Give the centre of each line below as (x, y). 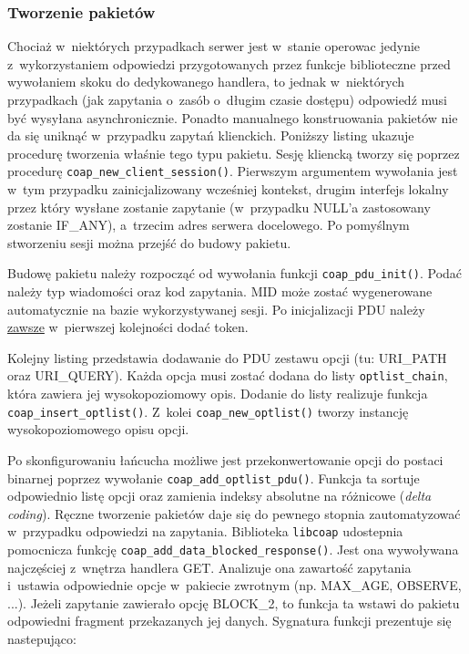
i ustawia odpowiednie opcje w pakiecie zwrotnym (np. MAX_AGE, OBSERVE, (234, 585)
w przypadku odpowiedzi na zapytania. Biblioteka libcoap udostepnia (205, 531)
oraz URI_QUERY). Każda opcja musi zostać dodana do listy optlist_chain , (228, 375)
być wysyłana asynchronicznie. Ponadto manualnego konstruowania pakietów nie (233, 117)
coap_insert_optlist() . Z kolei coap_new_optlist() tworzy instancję (208, 411)
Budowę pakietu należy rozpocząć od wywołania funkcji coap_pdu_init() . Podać (235, 273)
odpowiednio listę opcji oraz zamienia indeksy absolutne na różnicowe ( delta (219, 496)
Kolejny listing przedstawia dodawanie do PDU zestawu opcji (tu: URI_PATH (227, 357)
